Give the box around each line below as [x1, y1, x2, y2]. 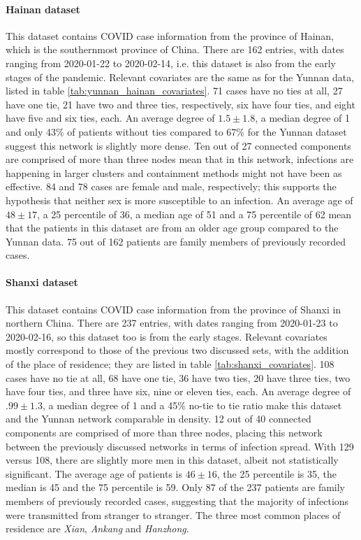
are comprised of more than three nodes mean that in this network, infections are [6, 152, 354, 166]
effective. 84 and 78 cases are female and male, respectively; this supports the [6, 179, 337, 194]
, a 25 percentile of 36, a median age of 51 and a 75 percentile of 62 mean [37, 206, 352, 221]
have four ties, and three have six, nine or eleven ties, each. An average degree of [6, 384, 351, 399]
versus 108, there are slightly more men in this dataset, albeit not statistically [6, 453, 339, 467]
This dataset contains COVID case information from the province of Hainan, [6, 28, 334, 43]
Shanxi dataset [6, 275, 78, 290]
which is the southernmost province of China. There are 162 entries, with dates [6, 42, 344, 57]
